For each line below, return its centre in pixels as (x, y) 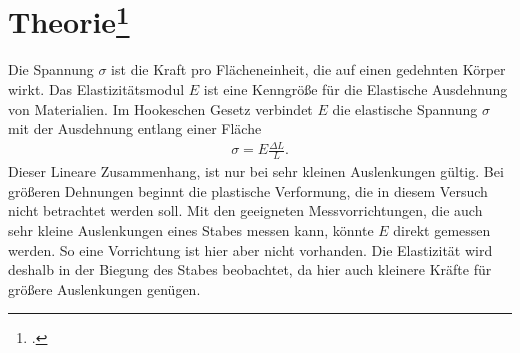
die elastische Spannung (405, 108)
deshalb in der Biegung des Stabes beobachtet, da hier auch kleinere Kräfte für (250, 269)
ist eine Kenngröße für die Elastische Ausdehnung (355, 89)
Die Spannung (51, 69)
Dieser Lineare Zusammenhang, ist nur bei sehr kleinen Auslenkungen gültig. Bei (256, 171)
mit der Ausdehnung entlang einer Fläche (135, 128)
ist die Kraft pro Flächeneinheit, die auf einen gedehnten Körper (308, 69)
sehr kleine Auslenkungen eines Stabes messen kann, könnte (191, 229)
